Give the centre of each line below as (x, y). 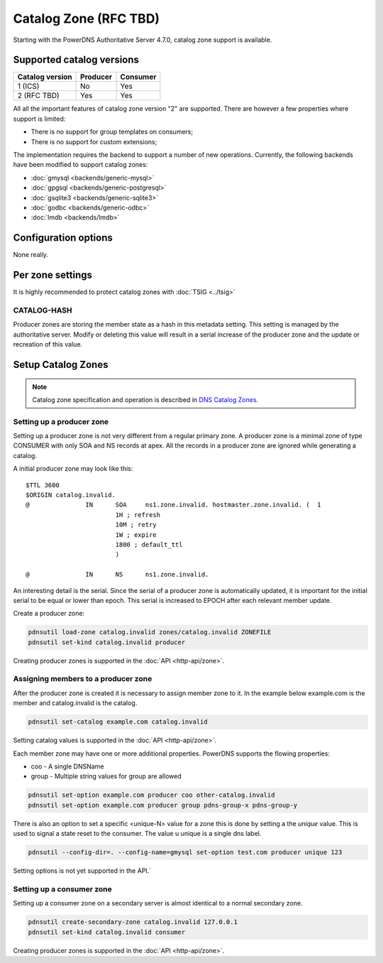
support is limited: (39, 119)
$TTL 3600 (43, 485)
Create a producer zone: (49, 614)
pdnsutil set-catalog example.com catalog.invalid (118, 722)
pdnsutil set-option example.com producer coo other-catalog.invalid (151, 795)
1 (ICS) (28, 87)
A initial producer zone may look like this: (73, 469)
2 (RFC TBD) (38, 96)
